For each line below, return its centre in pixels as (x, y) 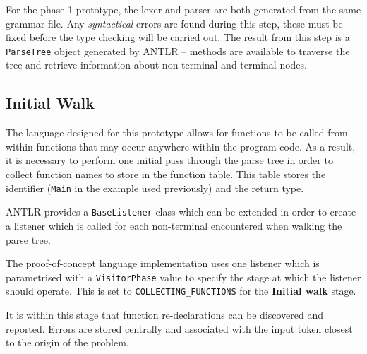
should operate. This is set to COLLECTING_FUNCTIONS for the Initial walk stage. (181, 291)
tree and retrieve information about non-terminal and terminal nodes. (156, 65)
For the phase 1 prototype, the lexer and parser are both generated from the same (183, 9)
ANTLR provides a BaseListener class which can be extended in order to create (181, 212)
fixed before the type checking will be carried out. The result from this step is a (178, 37)
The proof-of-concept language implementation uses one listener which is (163, 263)
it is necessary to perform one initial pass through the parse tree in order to (169, 160)
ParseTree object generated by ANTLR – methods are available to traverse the (178, 51)
